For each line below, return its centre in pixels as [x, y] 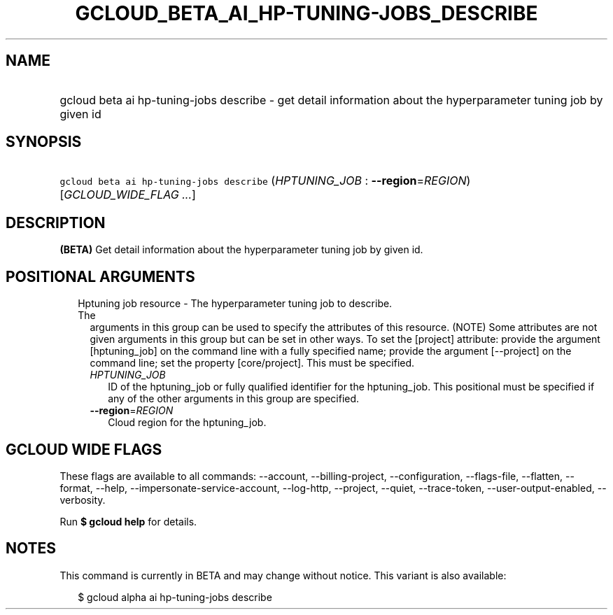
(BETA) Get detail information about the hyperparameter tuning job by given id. [241, 250]
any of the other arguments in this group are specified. [234, 399]
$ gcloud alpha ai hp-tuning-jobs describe [175, 597]
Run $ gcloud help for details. [128, 521]
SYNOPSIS [44, 142]
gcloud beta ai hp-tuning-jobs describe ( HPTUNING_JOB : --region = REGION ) [265, 181]
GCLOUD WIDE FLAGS [84, 449]
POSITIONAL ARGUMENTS [100, 276]
